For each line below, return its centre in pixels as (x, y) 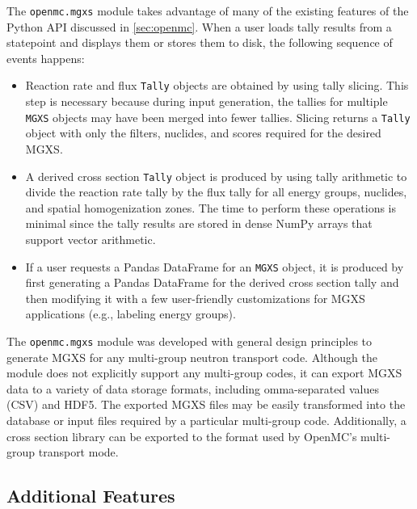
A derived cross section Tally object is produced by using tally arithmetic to (216, 176)
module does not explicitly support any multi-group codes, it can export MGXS (204, 373)
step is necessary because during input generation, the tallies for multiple (206, 101)
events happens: (46, 58)
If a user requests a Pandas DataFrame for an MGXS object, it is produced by (215, 266)
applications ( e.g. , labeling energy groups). (131, 314)
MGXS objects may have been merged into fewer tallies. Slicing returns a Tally (218, 117)
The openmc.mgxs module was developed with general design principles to (189, 341)
